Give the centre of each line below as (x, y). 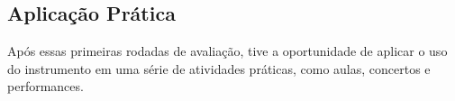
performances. (45, 86)
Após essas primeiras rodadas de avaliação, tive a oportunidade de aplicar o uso (227, 51)
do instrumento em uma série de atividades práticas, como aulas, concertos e (219, 68)
